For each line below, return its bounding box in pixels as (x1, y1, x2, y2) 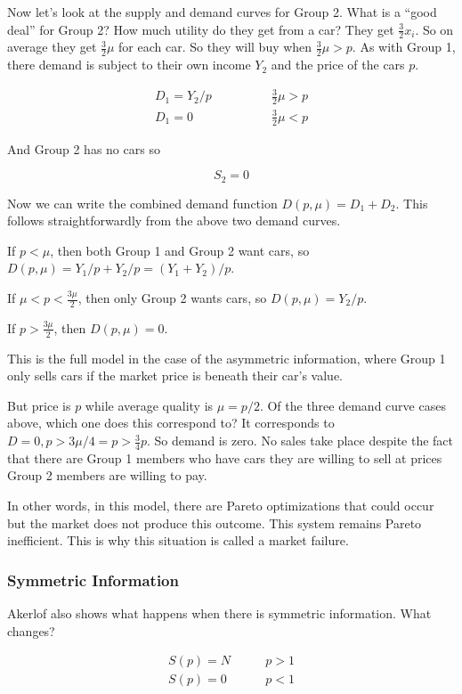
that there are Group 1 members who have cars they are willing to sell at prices (7, 448, 442, 467)
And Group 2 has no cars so (7, 139, 160, 158)
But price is (7, 396, 71, 414)
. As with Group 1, (352, 37, 456, 56)
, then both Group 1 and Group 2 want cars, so (50, 241, 310, 259)
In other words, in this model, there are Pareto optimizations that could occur (7, 496, 434, 515)
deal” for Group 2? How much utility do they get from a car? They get (7, 20, 394, 38)
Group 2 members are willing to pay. (7, 466, 207, 485)
